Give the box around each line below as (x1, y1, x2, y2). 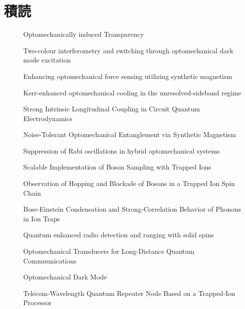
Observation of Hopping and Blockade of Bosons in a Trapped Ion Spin (23, 178, 235, 188)
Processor (23, 297, 52, 308)
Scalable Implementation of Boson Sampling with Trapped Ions (23, 162, 212, 172)
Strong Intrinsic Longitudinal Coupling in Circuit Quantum (23, 104, 200, 114)
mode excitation (23, 55, 71, 65)
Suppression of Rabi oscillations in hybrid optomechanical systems (23, 145, 220, 155)
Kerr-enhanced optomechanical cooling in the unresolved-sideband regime (23, 87, 241, 97)
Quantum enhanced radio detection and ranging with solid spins (23, 230, 214, 240)
